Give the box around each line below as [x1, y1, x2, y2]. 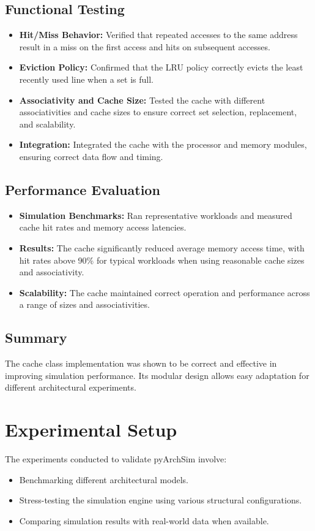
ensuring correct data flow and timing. [19, 150, 163, 162]
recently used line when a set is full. [19, 72, 154, 85]
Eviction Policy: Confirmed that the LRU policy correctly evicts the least [19, 61, 303, 74]
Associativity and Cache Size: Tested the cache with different [19, 93, 265, 106]
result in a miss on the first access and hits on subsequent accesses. [19, 40, 270, 53]
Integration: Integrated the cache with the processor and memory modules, [19, 138, 307, 151]
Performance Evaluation [5, 180, 160, 199]
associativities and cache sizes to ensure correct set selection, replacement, [19, 105, 297, 118]
